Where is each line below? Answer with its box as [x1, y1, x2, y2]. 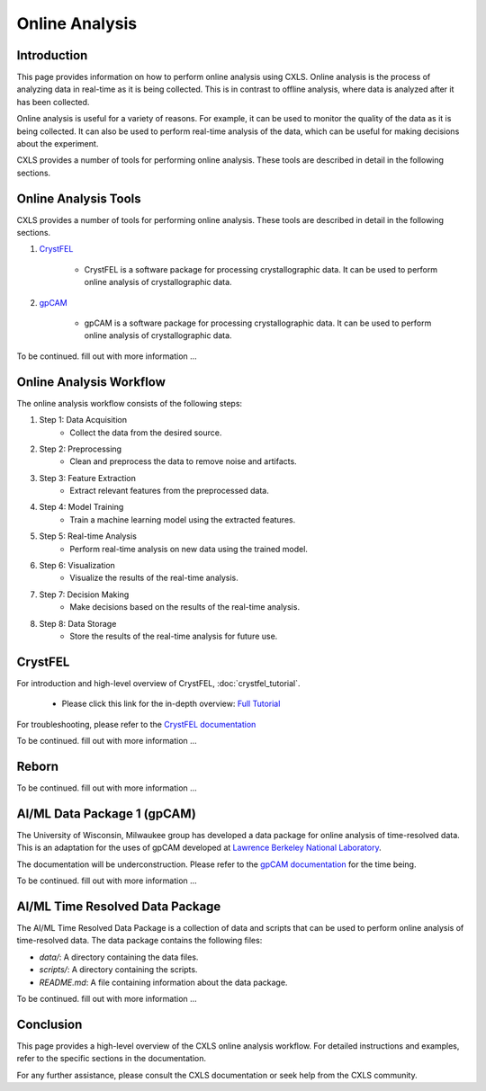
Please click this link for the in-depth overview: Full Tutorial [61, 698, 281, 710]
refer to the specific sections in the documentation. [16, 1053, 207, 1064]
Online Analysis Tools [16, 191, 141, 206]
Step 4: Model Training [39, 502, 124, 513]
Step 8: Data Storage [39, 618, 117, 629]
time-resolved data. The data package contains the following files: [16, 935, 263, 946]
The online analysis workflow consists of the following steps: [16, 398, 243, 408]
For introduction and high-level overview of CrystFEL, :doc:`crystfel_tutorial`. [16, 677, 301, 688]
